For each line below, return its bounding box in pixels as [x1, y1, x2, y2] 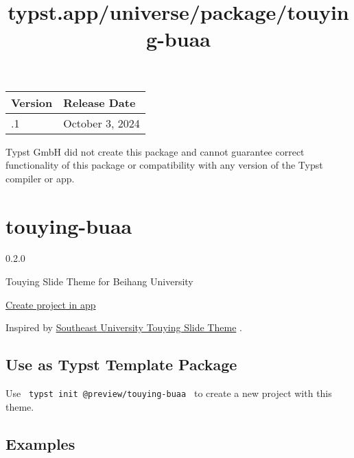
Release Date [63, 94, 136, 110]
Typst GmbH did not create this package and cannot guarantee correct [5, 144, 305, 158]
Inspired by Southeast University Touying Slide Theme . [5, 320, 242, 335]
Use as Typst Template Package [5, 354, 237, 375]
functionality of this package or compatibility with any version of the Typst [5, 158, 323, 172]
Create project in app [5, 297, 96, 311]
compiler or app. [5, 171, 75, 185]
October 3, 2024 [63, 114, 140, 131]
